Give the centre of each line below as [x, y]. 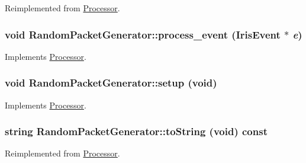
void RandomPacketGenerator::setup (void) [111, 83]
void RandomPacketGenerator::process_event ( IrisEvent [143, 34]
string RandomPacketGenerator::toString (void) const [136, 131]
